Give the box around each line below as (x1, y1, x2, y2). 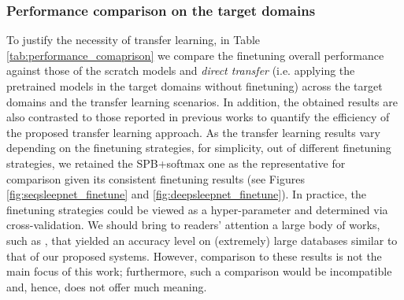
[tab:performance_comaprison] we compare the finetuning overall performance (6, 46, 384, 63)
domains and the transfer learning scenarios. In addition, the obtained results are (6, 93, 398, 109)
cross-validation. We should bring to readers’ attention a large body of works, (6, 217, 380, 233)
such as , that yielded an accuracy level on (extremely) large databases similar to (6, 231, 398, 248)
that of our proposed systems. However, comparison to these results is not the (6, 247, 382, 264)
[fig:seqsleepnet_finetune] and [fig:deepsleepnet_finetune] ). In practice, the (6, 186, 366, 202)
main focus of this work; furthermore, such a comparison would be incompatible (6, 263, 392, 280)
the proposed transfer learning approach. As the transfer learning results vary (6, 124, 380, 140)
